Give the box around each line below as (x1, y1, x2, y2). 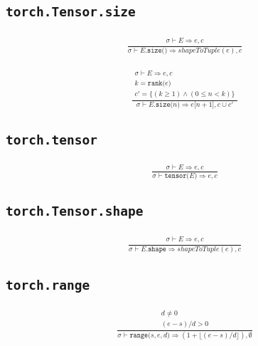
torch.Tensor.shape (6, 203, 144, 219)
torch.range (6, 277, 90, 293)
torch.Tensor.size (6, 4, 136, 20)
